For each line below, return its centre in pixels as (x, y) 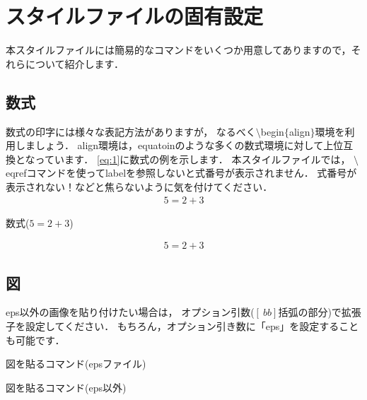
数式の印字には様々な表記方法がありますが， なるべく (131, 131)
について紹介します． (75, 63)
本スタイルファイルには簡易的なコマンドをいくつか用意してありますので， (179, 50)
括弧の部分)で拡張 (320, 312)
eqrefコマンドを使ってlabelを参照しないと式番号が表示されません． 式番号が (181, 173)
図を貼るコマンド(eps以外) (66, 387)
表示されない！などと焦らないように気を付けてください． (139, 186)
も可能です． (35, 340)
